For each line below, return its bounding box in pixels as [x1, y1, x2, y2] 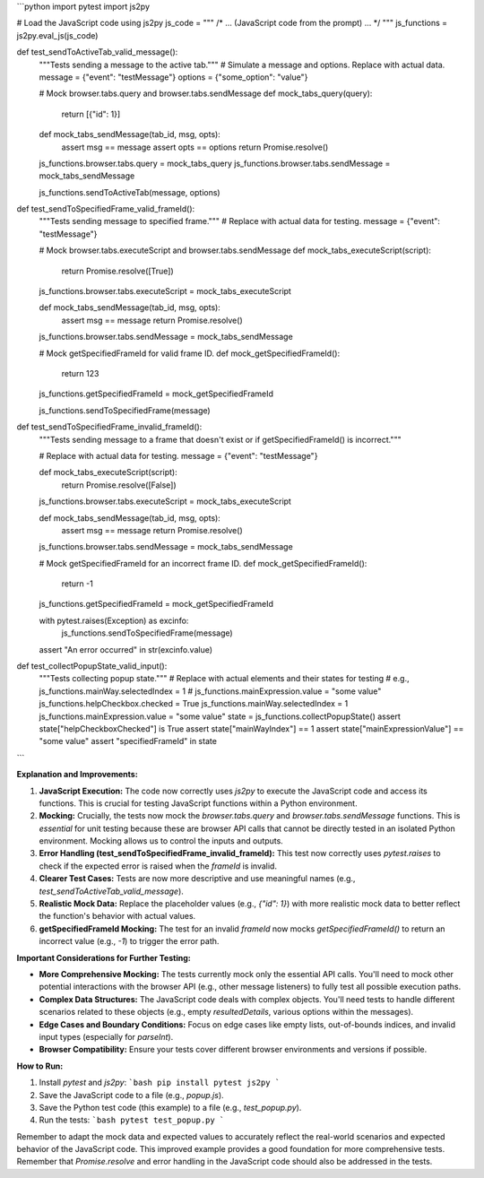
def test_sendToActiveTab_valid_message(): [16, 47, 178, 57]
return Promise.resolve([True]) [61, 265, 174, 276]
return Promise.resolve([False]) [61, 480, 177, 490]
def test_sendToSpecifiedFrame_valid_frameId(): [16, 204, 195, 214]
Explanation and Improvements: [16, 769, 138, 780]
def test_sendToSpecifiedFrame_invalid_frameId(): [16, 421, 203, 432]
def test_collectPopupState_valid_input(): [16, 661, 168, 671]
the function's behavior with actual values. [39, 911, 196, 922]
